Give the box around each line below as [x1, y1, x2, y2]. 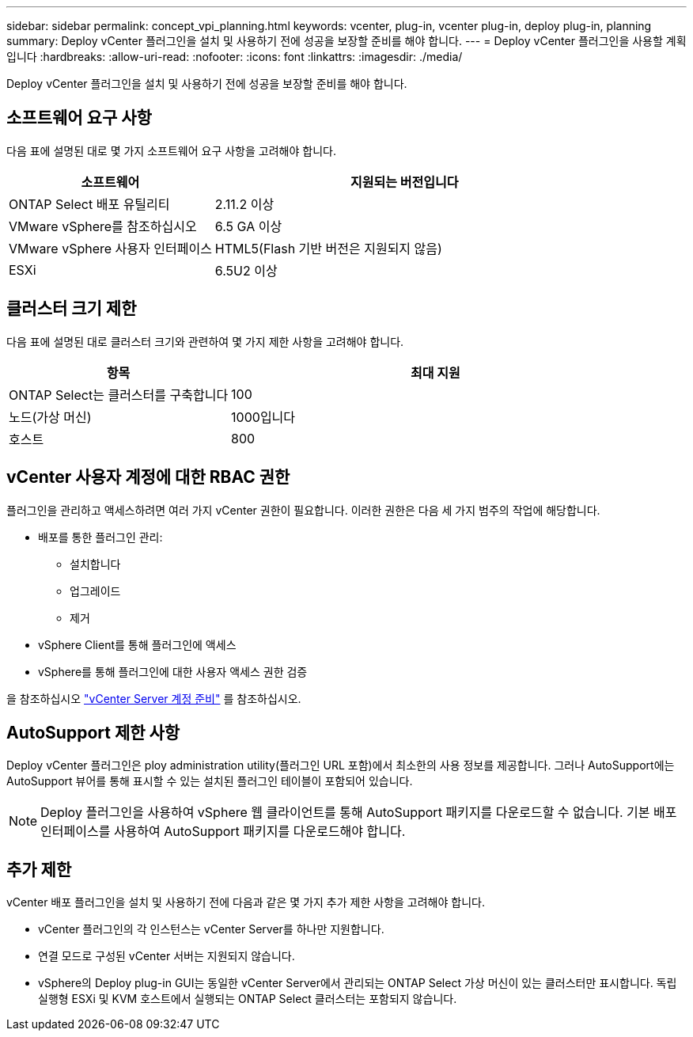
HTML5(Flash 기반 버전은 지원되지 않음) [214, 240, 442, 256]
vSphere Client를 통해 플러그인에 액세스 [38, 637, 237, 651]
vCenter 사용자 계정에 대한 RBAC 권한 [6, 467, 290, 488]
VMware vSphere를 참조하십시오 [9, 218, 197, 234]
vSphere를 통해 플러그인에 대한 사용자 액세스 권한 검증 [38, 664, 308, 678]
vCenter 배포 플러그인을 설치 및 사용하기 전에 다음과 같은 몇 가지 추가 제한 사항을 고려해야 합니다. [6, 895, 485, 910]
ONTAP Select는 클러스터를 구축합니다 [9, 386, 229, 403]
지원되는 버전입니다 [350, 173, 459, 190]
